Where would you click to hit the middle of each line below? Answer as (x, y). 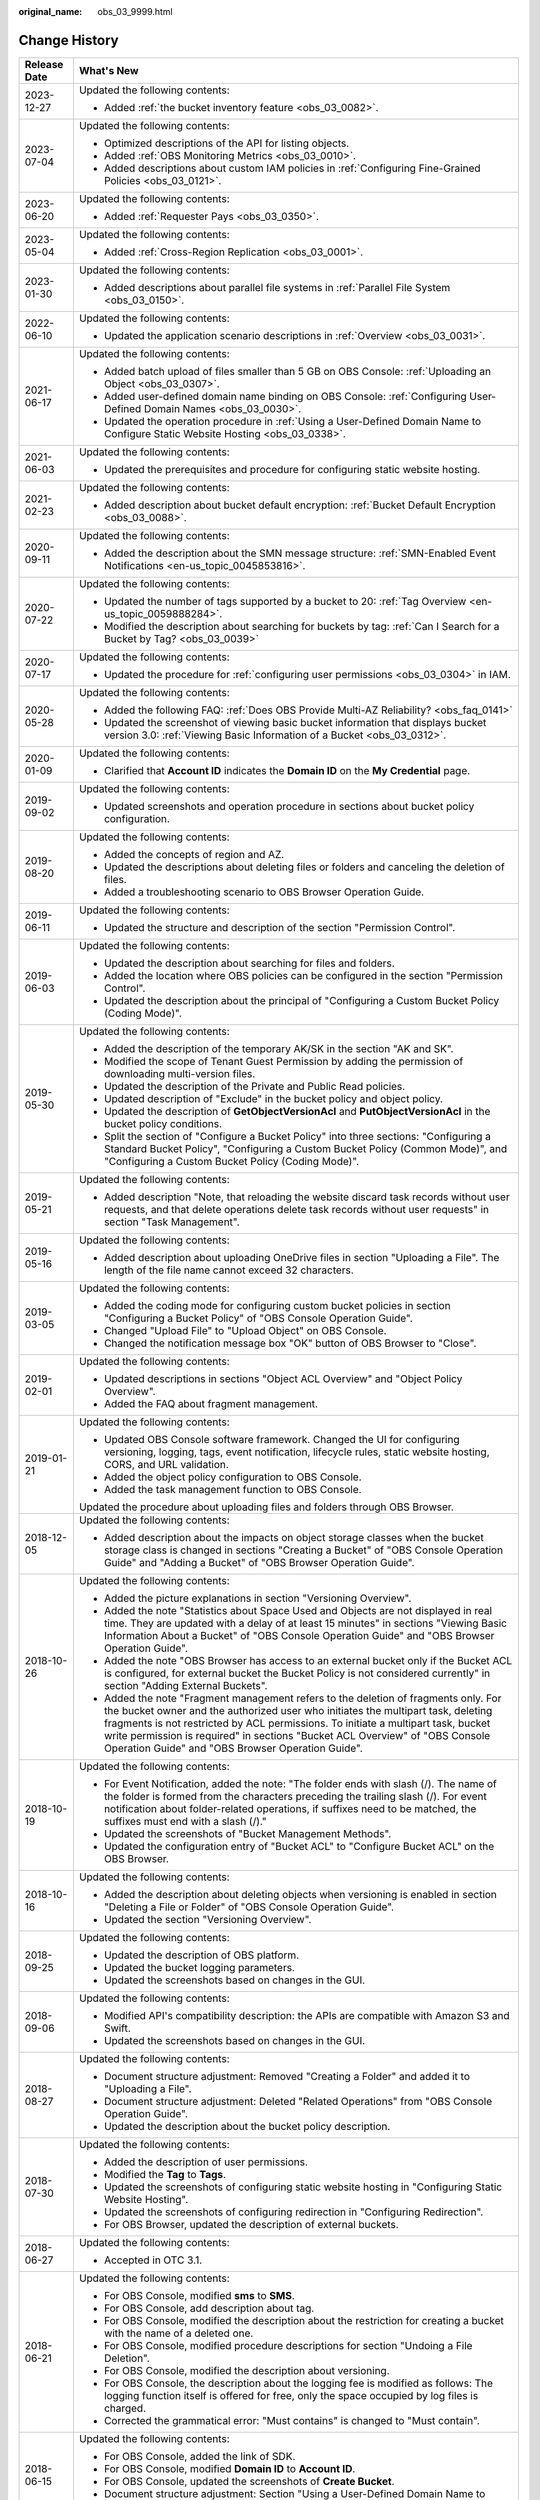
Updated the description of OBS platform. (201, 1955)
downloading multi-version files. (179, 1073)
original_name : (50, 11)
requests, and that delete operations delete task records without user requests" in (296, 1209)
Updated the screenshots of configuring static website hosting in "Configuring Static (303, 2187)
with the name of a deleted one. (178, 2333)
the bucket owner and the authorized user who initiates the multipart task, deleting (298, 1710)
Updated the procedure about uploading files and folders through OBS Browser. (266, 1507)
